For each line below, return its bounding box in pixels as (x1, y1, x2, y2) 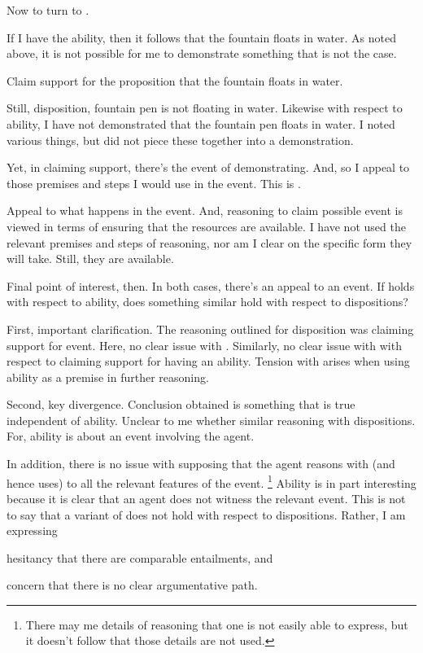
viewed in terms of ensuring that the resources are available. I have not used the (7, 217, 406, 234)
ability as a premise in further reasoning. (7, 368, 209, 385)
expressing (7, 522, 58, 539)
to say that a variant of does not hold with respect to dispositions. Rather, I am (7, 506, 406, 523)
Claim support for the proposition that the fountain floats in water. (7, 72, 343, 89)
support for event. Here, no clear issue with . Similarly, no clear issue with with (7, 336, 402, 353)
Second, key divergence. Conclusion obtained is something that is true (7, 396, 355, 413)
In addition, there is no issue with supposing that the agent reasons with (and (7, 455, 395, 472)
